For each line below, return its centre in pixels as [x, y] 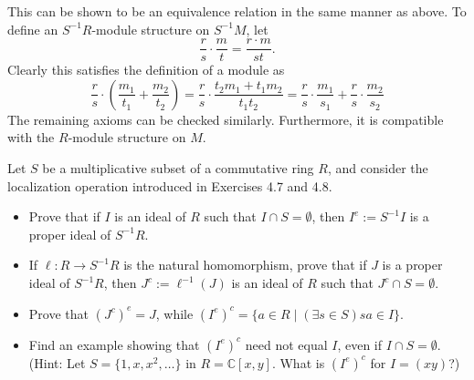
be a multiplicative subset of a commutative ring [178, 168]
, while [174, 313]
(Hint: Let [57, 362]
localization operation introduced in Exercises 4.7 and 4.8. [170, 185]
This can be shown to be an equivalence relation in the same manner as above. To [237, 11]
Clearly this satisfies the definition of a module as [146, 70]
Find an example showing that [114, 344]
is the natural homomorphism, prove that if [245, 265]
